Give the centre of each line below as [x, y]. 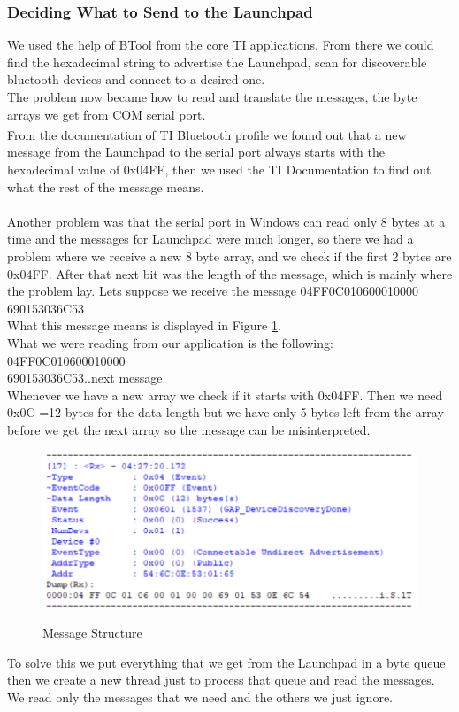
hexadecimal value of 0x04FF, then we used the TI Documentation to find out [219, 170]
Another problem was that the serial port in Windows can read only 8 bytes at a [226, 221]
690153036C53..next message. [87, 378]
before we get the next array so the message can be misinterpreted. [189, 429]
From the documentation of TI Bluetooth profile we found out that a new [207, 134]
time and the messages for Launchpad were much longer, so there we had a [210, 239]
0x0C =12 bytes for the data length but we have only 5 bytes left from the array [226, 412]
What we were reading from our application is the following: [170, 342]
